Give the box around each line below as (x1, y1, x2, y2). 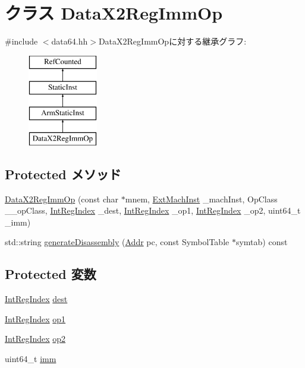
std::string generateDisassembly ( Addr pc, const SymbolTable (5, 236, 229, 248)
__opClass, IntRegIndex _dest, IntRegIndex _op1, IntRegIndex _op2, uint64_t (5, 204, 301, 217)
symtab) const (235, 236, 288, 248)
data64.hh (51, 35, 88, 47)
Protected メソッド (5, 164, 121, 183)
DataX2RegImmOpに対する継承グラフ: (98, 35, 247, 47)
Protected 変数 (5, 265, 96, 283)
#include (5, 35, 38, 47)
